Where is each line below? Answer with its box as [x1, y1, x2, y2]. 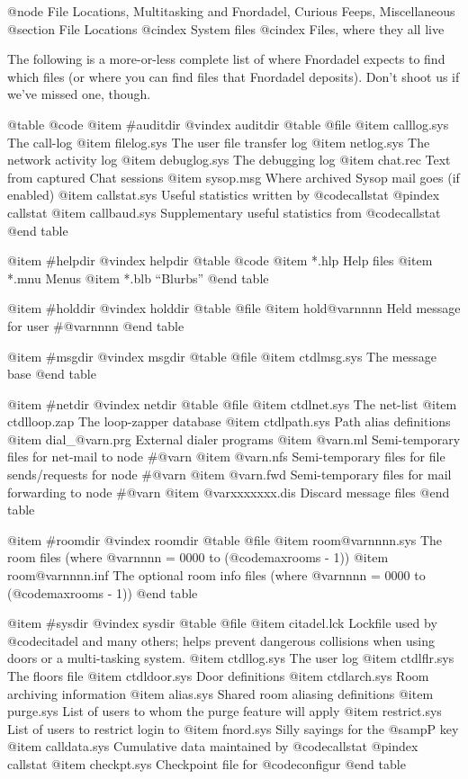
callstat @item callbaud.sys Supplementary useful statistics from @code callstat [7, 202, 441, 221]
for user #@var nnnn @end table [7, 316, 184, 335]
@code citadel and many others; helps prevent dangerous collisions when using [7, 631, 436, 649]
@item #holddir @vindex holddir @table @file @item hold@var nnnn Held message [7, 299, 461, 318]
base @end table [7, 364, 96, 383]
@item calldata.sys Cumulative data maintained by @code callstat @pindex [7, 737, 418, 756]
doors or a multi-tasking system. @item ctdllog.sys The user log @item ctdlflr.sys [7, 649, 454, 667]
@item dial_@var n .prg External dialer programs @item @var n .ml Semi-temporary [7, 429, 461, 448]
